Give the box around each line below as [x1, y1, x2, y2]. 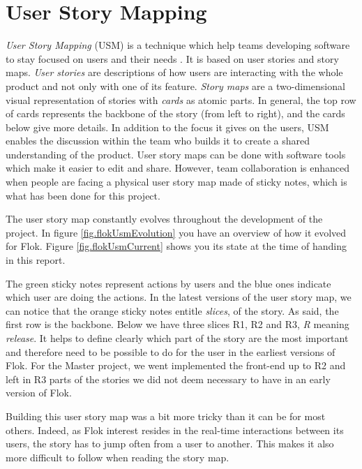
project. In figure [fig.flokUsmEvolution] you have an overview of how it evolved [6, 225, 347, 239]
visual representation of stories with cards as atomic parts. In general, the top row [6, 92, 356, 107]
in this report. [6, 253, 66, 267]
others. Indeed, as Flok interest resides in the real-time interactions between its [6, 422, 344, 437]
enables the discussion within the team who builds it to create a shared [6, 133, 310, 148]
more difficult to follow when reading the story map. [6, 449, 229, 464]
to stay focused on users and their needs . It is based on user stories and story [6, 51, 339, 66]
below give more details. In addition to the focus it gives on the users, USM [6, 119, 329, 134]
